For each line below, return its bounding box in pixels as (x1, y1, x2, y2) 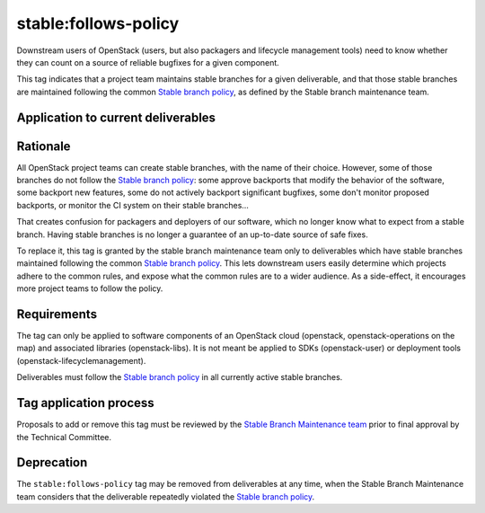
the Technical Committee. (16, 431, 112, 442)
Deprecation (16, 455, 88, 471)
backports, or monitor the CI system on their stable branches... (16, 199, 249, 210)
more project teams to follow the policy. (16, 283, 163, 294)
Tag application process (16, 395, 154, 411)
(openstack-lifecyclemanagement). (16, 355, 146, 366)
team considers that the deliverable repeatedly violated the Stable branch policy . (16, 491, 315, 502)
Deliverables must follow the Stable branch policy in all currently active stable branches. (16, 372, 343, 383)
